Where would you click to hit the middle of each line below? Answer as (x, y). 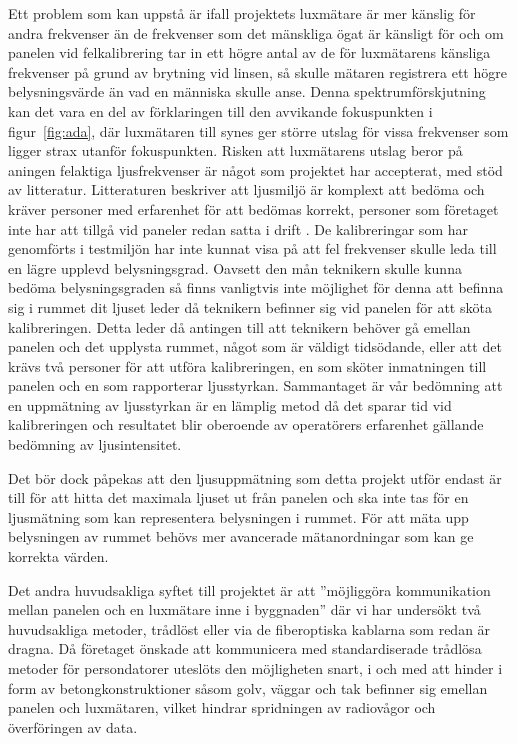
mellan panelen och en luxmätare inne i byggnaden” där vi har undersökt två (244, 609)
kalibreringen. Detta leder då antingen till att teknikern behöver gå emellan (239, 326)
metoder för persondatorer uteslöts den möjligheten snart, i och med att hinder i (255, 668)
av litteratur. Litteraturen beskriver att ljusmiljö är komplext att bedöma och (246, 189)
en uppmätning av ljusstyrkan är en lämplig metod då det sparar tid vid (230, 404)
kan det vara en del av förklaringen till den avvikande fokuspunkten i (220, 110)
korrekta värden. (58, 556)
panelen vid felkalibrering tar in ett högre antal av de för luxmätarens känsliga (249, 52)
